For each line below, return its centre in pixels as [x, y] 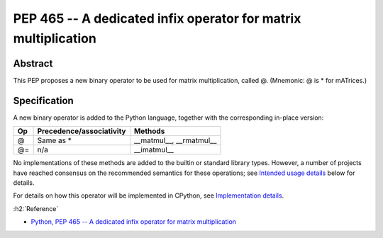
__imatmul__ [154, 150]
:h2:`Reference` [36, 208]
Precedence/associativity [82, 131]
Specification [43, 100]
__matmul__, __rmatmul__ [175, 140]
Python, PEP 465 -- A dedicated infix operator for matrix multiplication [134, 222]
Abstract [33, 63]
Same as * [55, 140]
